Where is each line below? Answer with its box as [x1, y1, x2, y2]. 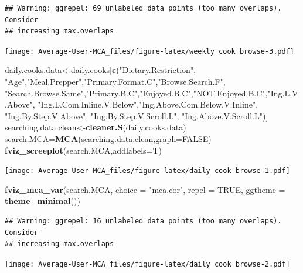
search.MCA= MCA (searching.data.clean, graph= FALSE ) [5, 133, 212, 144]
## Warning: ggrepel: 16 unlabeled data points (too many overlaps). [5, 217, 282, 226]
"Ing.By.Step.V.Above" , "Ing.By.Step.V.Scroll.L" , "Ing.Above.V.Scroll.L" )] [5, 109, 268, 122]
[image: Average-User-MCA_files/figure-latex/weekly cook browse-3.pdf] [5, 47, 294, 56]
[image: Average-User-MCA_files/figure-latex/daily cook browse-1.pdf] [5, 167, 290, 175]
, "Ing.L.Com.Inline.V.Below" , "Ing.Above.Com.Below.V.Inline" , [32, 98, 258, 110]
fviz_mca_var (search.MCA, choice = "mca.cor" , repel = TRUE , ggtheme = [5, 183, 285, 195]
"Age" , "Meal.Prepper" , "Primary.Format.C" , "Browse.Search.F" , [5, 75, 226, 88]
